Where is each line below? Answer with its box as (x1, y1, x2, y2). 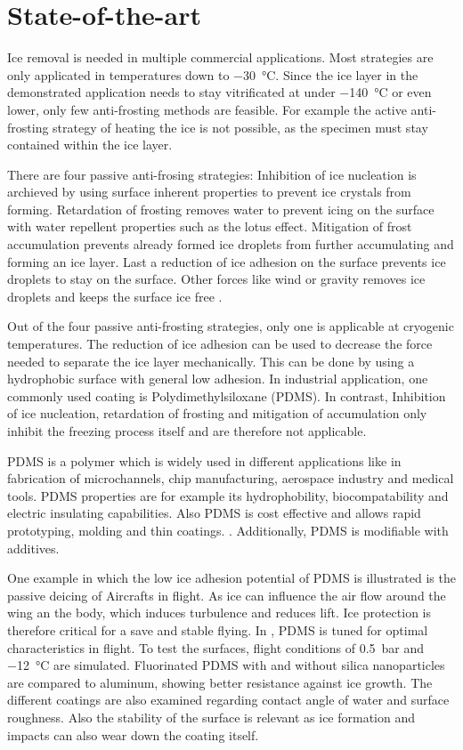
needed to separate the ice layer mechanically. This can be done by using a (7, 351, 415, 370)
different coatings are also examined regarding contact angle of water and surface (7, 690, 450, 709)
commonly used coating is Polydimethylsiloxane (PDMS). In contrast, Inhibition (7, 386, 446, 405)
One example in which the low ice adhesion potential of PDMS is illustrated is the (7, 569, 456, 587)
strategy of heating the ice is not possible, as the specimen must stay (53, 117, 428, 136)
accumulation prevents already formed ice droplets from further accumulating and (7, 235, 454, 254)
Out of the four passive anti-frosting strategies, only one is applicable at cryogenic (7, 317, 454, 335)
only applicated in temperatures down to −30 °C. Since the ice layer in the (7, 65, 418, 84)
